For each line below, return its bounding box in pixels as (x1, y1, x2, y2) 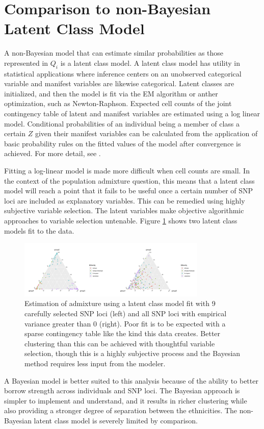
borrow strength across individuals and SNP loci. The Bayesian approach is (4, 385, 240, 396)
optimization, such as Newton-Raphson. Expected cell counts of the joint (4, 98, 232, 109)
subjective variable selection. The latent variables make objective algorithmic (4, 205, 244, 216)
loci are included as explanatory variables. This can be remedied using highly (4, 195, 245, 206)
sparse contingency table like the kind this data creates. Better (24, 328, 221, 339)
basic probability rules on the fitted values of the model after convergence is (4, 138, 241, 148)
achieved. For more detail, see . (4, 148, 101, 159)
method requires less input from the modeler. (24, 358, 166, 369)
